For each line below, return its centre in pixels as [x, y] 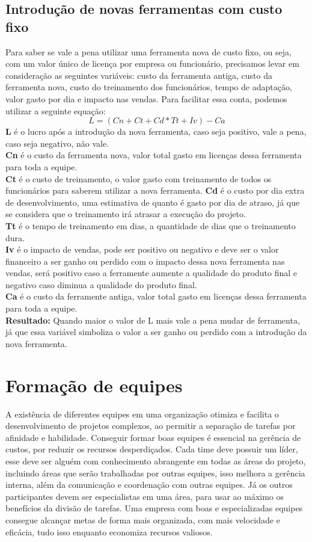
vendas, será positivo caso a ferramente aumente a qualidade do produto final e [151, 273]
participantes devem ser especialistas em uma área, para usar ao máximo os [145, 496]
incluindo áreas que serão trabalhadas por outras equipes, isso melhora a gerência [155, 473]
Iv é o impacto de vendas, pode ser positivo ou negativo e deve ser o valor [142, 249]
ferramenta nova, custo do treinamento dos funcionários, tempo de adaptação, [149, 87]
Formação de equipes [94, 385]
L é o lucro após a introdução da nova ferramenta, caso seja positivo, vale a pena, [156, 131]
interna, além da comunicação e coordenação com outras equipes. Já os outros [149, 485]
